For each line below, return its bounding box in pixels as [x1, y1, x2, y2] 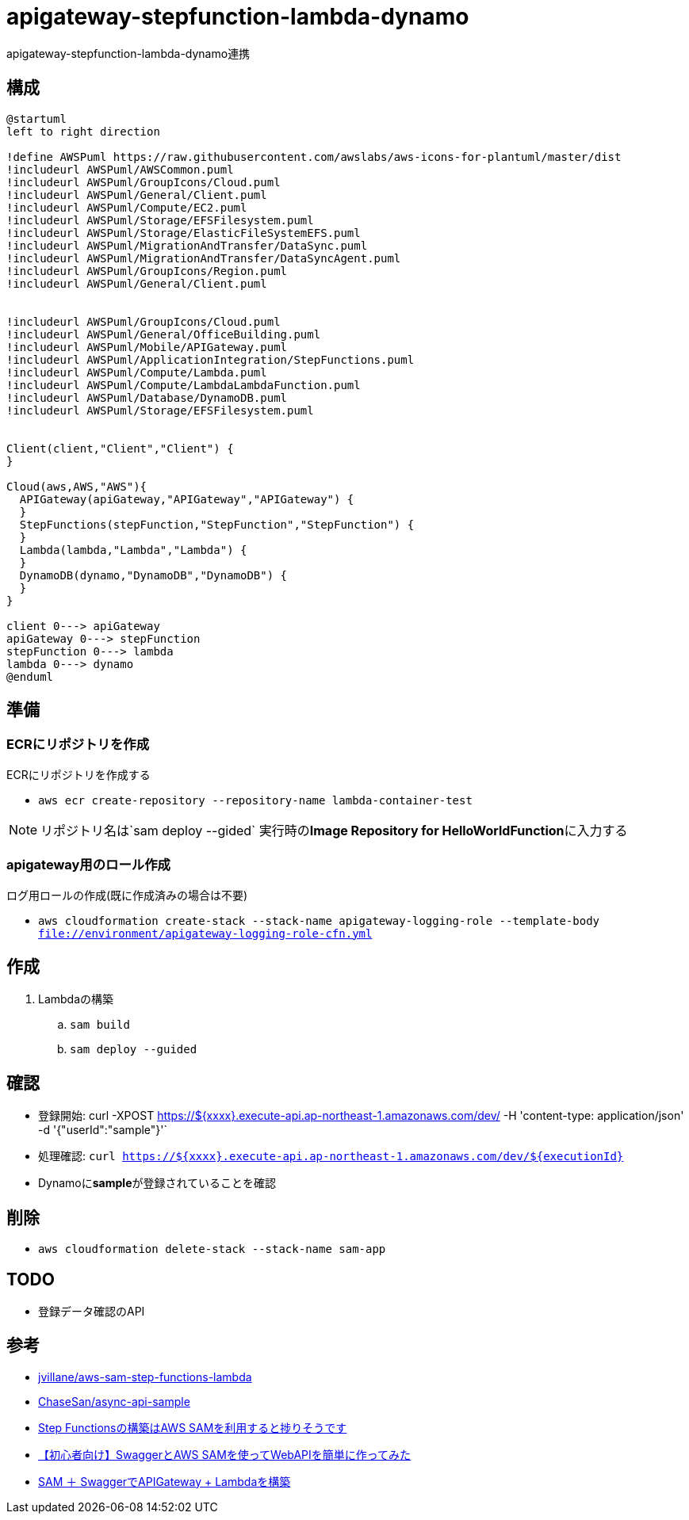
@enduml [6, 670, 54, 683]
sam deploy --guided [70, 1043, 197, 1056]
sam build [70, 1018, 130, 1032]
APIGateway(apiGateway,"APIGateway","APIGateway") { [19, 492, 354, 506]
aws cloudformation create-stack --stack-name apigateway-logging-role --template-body [38, 914, 600, 927]
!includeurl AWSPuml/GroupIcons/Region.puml [6, 264, 288, 277]
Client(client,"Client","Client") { [6, 441, 234, 455]
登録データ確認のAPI [38, 1304, 145, 1318]
